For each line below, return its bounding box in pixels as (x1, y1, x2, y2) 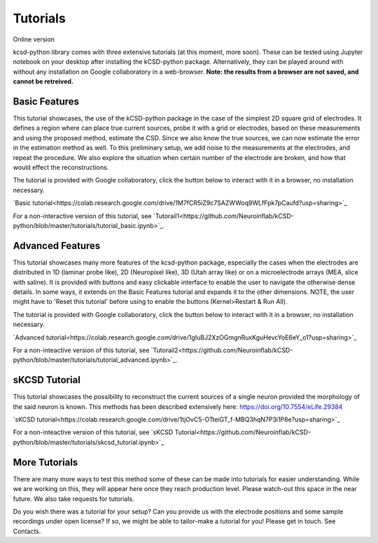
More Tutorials (13, 456, 78, 468)
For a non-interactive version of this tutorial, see (13, 211, 152, 220)
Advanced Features (13, 239, 101, 252)
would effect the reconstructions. (13, 163, 109, 171)
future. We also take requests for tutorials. (13, 495, 134, 503)
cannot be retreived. (13, 77, 73, 86)
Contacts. (13, 527, 41, 535)
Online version (13, 35, 55, 43)
